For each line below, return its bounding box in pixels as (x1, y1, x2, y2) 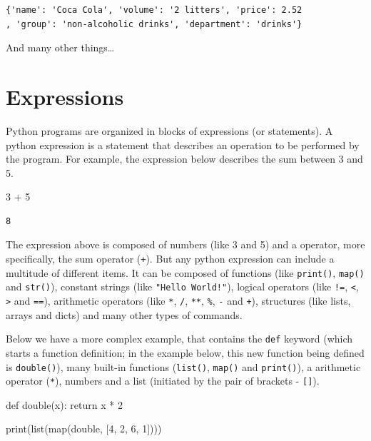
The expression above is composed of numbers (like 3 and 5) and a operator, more (6, 237, 365, 252)
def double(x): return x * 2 (6, 397, 123, 412)
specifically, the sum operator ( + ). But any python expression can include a (6, 251, 335, 266)
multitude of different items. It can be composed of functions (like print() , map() (6, 265, 365, 280)
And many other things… (6, 40, 115, 55)
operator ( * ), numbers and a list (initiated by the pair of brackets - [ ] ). (6, 373, 320, 388)
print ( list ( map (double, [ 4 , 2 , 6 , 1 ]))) (6, 421, 162, 436)
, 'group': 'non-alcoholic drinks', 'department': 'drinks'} (6, 19, 303, 29)
